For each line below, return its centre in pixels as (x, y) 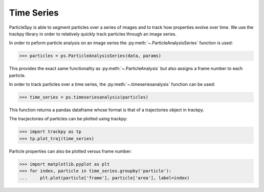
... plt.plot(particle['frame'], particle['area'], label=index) (104, 178)
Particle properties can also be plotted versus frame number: (70, 151)
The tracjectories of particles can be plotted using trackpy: (68, 119)
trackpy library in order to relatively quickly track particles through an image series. (93, 34)
